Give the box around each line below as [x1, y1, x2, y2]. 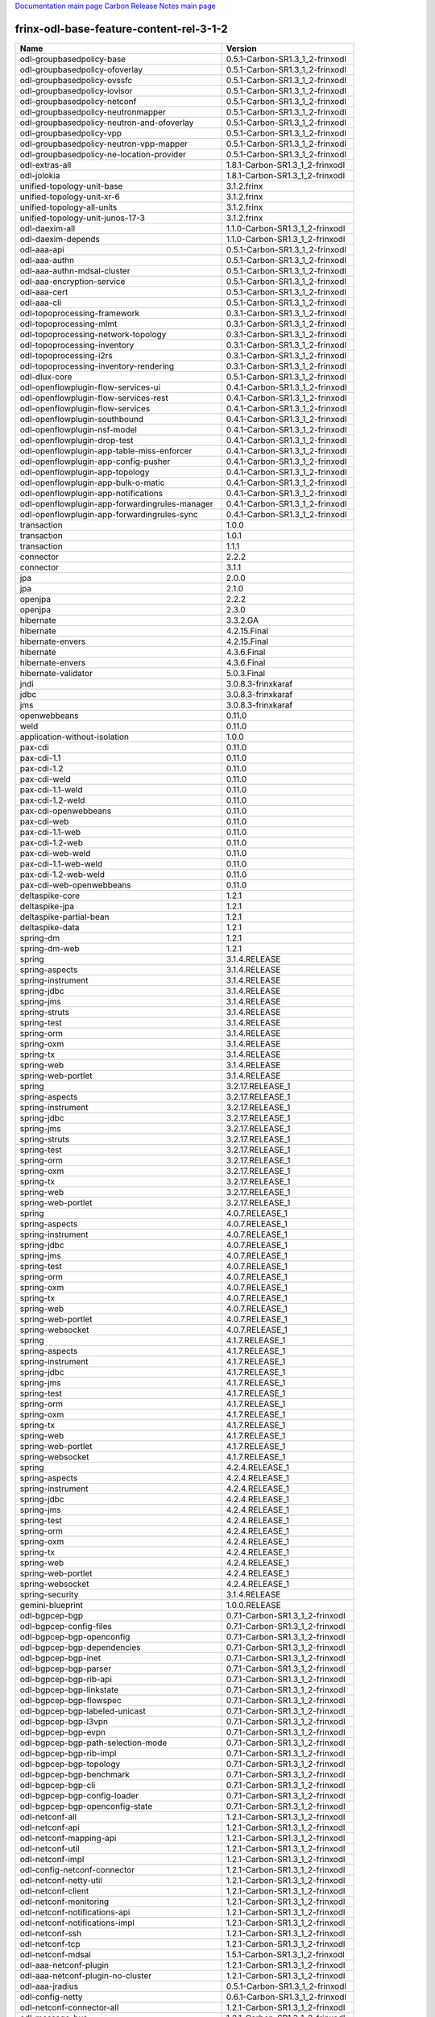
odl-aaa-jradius [19, 1981, 79, 1992]
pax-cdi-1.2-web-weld [19, 868, 105, 879]
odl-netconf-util [19, 1843, 80, 1854]
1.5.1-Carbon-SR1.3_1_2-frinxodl [226, 1948, 346, 1960]
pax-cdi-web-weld [19, 847, 91, 858]
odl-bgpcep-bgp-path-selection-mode [19, 1737, 168, 1748]
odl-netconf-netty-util [19, 1874, 102, 1885]
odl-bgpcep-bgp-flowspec [19, 1694, 122, 1706]
